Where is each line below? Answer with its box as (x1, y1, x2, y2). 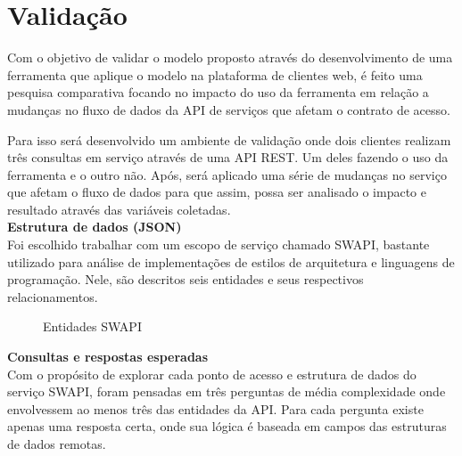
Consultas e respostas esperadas (7, 347, 209, 366)
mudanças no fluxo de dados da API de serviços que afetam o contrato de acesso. (7, 100, 450, 118)
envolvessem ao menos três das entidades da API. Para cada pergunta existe (7, 399, 424, 418)
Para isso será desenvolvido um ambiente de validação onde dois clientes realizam (7, 130, 451, 149)
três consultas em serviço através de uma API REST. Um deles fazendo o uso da (7, 148, 449, 167)
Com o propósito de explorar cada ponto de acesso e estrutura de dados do (7, 364, 417, 383)
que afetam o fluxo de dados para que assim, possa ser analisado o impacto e (7, 183, 426, 201)
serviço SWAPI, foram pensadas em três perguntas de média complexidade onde (7, 382, 446, 401)
